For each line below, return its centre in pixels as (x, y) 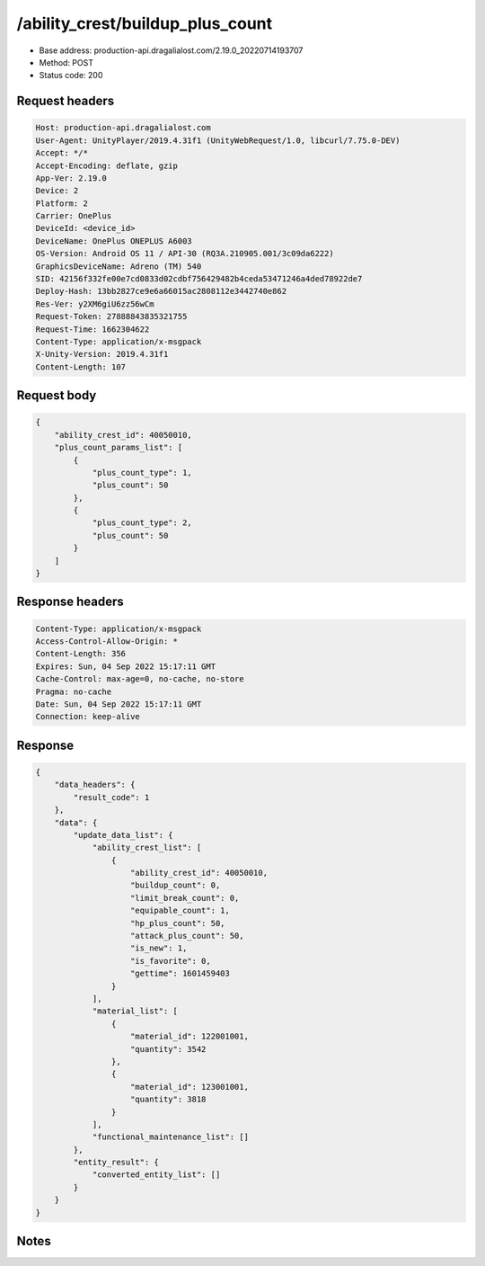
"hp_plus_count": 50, (178, 923)
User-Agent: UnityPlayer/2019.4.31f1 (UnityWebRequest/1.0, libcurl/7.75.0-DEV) (218, 140)
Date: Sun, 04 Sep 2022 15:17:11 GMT (119, 704)
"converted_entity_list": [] (156, 1175)
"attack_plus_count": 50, (187, 936)
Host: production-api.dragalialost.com (123, 128)
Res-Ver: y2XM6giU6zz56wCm (95, 304)
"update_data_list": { (123, 835)
